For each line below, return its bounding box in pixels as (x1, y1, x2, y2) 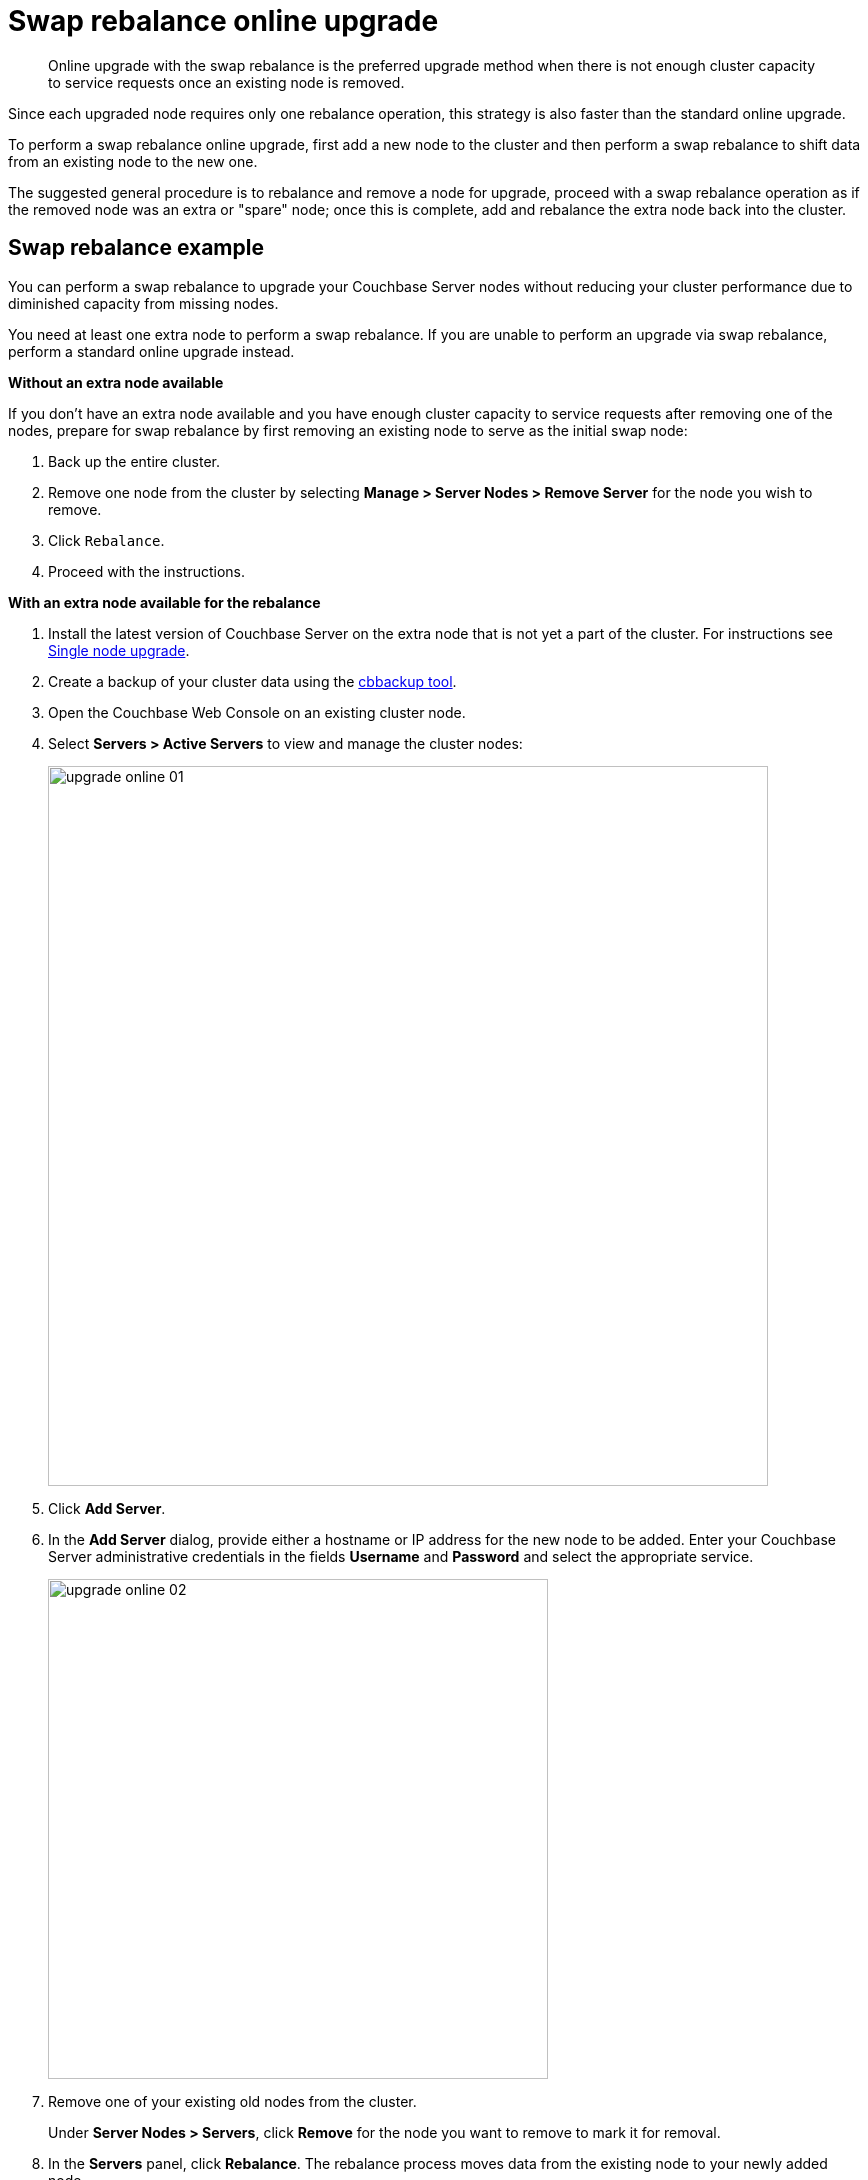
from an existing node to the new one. (8, 152, 258, 170)
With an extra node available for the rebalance (8, 593, 321, 611)
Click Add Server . (48, 1499, 166, 1517)
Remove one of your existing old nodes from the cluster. (48, 2092, 417, 2110)
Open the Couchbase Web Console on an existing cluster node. (48, 703, 466, 721)
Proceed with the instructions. (48, 562, 246, 580)
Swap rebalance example (8, 235, 264, 261)
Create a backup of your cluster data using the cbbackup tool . (48, 672, 457, 690)
